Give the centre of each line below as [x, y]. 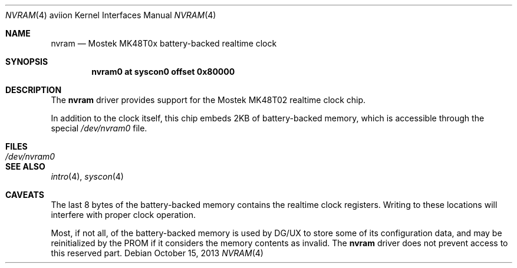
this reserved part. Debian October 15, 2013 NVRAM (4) [157, 253]
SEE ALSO [25, 166]
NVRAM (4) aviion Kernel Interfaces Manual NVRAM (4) [111, 15]
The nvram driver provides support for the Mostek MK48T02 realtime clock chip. [208, 100]
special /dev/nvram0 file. [99, 128]
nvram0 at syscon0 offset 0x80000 [163, 72]
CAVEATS [25, 195]
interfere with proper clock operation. [124, 215]
